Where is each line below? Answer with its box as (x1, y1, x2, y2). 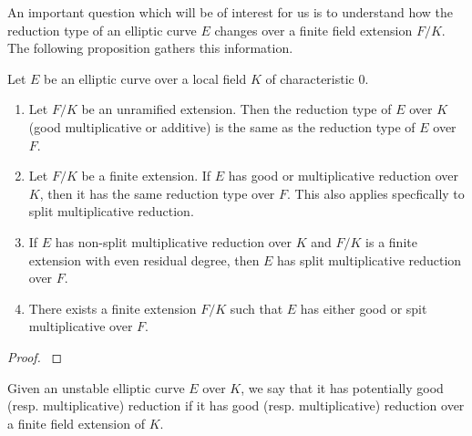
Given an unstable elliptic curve (7, 378, 185, 397)
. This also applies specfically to (287, 183, 465, 202)
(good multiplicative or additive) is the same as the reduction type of (28, 117, 416, 136)
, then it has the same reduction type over (39, 183, 275, 202)
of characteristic (265, 68, 354, 88)
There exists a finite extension (28, 298, 197, 317)
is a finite (365, 232, 417, 251)
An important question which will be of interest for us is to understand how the (7, 3, 454, 21)
